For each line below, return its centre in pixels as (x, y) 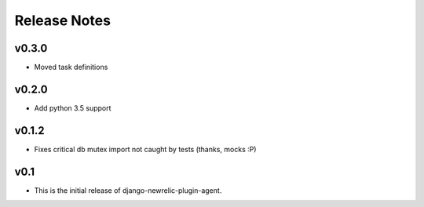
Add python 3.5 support (73, 108)
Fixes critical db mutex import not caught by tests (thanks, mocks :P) (145, 149)
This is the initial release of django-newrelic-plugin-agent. (128, 190)
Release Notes (63, 20)
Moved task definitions (71, 67)
